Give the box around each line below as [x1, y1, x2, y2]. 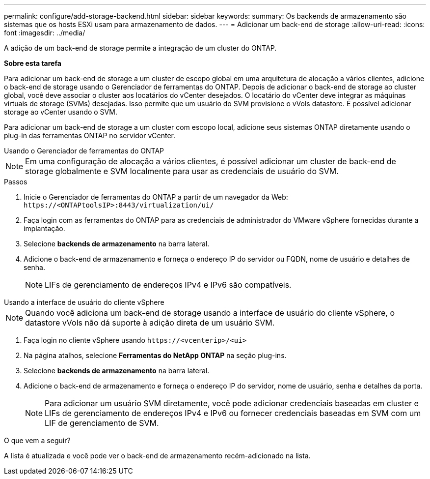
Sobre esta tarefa [4, 59, 61, 67]
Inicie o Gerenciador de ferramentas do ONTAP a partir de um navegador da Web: [24, 193, 288, 201]
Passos [4, 178, 27, 186]
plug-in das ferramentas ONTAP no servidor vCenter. [4, 131, 175, 140]
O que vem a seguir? [4, 436, 71, 445]
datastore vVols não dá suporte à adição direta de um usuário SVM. [25, 318, 275, 328]
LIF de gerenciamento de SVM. [45, 418, 159, 428]
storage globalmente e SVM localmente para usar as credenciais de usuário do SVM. [25, 166, 339, 176]
